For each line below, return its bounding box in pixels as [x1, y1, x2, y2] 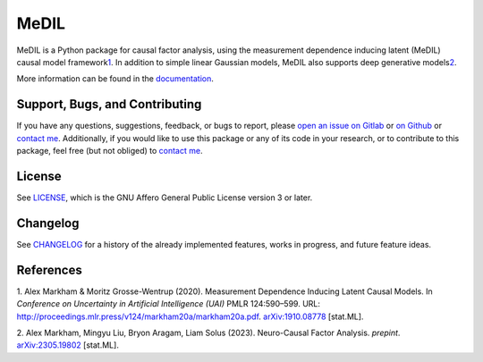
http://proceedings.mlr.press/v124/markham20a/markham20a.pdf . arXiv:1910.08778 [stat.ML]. [16, 311, 364, 322]
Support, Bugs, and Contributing [16, 97, 202, 112]
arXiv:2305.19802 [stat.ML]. [16, 340, 120, 350]
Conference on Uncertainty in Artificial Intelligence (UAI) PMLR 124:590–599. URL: [16, 299, 321, 309]
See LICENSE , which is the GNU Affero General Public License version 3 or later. [16, 192, 313, 203]
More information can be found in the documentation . [16, 73, 214, 84]
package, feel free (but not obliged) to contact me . [16, 146, 203, 156]
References [16, 262, 82, 277]
